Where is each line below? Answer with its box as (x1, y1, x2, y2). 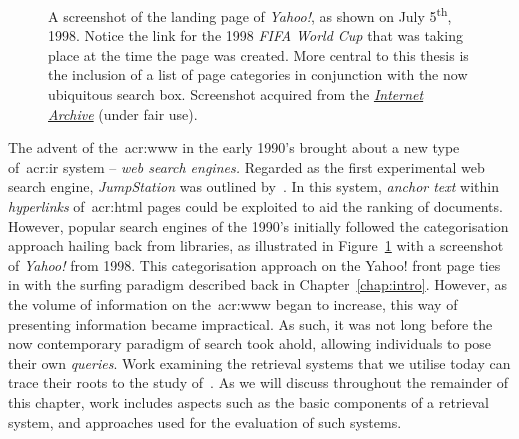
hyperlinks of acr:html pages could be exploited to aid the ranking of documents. (8, 196, 503, 216)
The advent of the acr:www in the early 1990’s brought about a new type (8, 137, 460, 158)
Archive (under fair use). (48, 103, 198, 124)
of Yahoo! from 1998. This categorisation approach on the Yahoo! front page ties (8, 254, 501, 275)
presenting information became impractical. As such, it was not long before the (8, 313, 493, 334)
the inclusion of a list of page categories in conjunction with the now (48, 64, 468, 85)
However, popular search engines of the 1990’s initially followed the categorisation (8, 215, 509, 236)
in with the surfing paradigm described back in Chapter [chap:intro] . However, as (8, 274, 508, 295)
